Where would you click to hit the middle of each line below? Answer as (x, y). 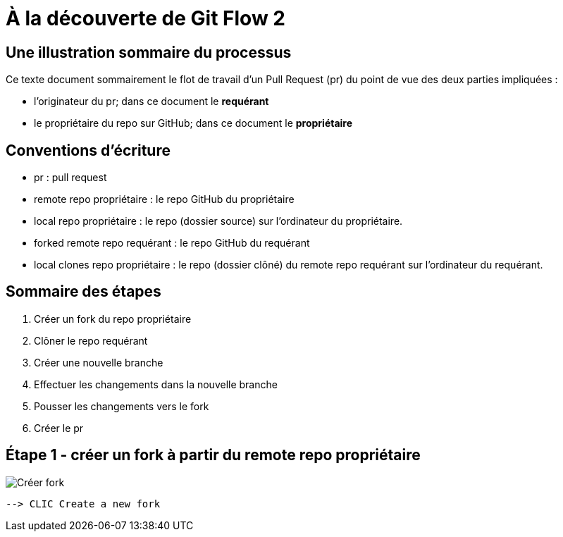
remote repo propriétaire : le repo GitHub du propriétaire (164, 199)
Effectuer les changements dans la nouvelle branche (156, 384)
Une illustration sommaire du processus (149, 52)
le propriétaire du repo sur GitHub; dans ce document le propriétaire (193, 123)
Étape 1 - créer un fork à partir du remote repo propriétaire (213, 455)
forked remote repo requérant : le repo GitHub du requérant (172, 243)
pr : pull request (70, 178)
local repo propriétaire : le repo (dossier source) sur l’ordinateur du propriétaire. (218, 221)
